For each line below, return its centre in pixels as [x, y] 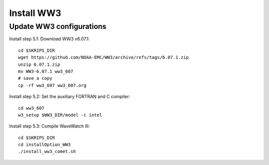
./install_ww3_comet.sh [47, 152]
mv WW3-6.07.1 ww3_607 [46, 71]
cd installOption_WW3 [44, 145]
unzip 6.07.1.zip [39, 64]
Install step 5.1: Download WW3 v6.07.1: [49, 39]
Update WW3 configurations [58, 26]
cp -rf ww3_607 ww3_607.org [52, 85]
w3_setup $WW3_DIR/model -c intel [60, 115]
